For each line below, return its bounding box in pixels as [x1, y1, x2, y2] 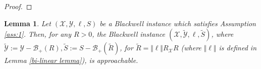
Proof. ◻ [4, 1, 32, 11]
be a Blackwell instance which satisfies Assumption [99, 18, 256, 28]
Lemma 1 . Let [4, 18, 51, 28]
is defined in [219, 42, 256, 53]
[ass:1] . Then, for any [4, 29, 71, 39]
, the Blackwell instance [92, 29, 166, 39]
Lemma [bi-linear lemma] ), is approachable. [4, 55, 138, 65]
